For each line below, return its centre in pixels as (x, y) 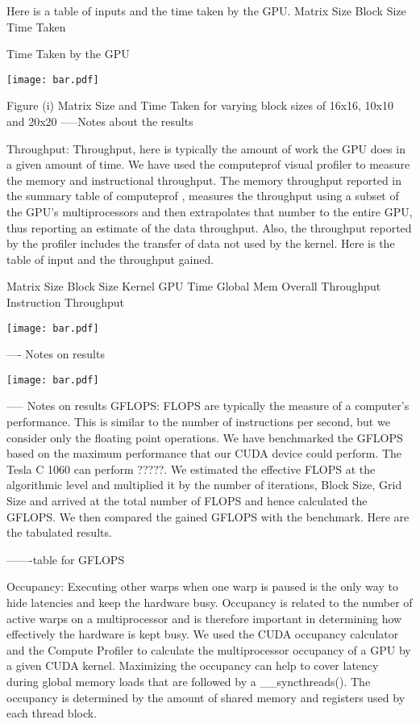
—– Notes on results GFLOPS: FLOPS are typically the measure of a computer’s (208, 406)
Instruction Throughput (66, 301)
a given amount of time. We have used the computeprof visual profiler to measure (208, 164)
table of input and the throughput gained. (110, 259)
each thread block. (52, 713)
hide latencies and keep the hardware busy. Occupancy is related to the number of (210, 602)
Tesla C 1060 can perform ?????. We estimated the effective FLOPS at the (191, 469)
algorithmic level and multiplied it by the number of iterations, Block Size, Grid (204, 485)
